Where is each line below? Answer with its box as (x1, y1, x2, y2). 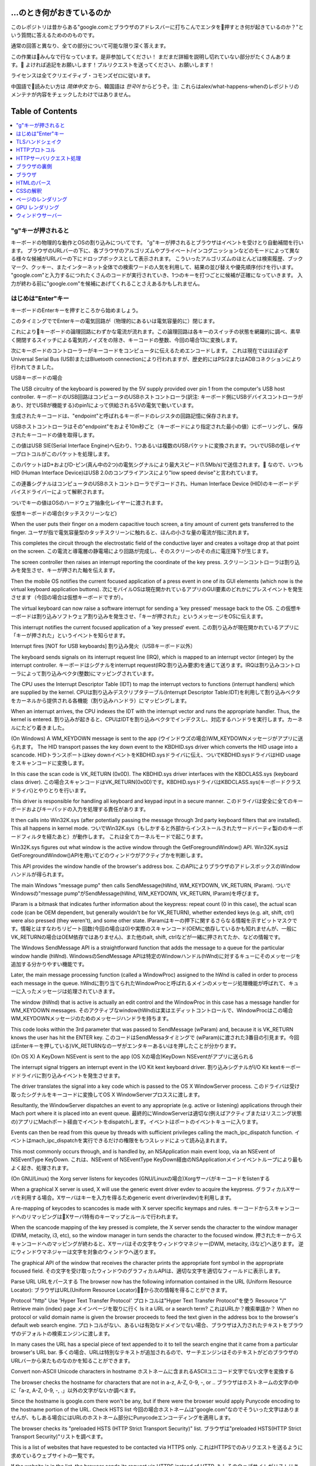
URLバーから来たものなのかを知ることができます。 (11, 1357, 133, 1364)
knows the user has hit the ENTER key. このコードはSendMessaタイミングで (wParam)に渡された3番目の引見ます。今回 (11, 1034, 300, 1041)
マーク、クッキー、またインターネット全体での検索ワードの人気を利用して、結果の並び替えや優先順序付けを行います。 (11, 263, 297, 270)
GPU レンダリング (16, 204, 60, 211)
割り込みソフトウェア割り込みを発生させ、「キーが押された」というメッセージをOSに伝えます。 (36, 613, 266, 620)
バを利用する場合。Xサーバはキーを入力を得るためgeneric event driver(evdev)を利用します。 (11, 1194, 235, 1201)
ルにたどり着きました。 (11, 724, 67, 731)
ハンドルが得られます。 (11, 871, 67, 878)
